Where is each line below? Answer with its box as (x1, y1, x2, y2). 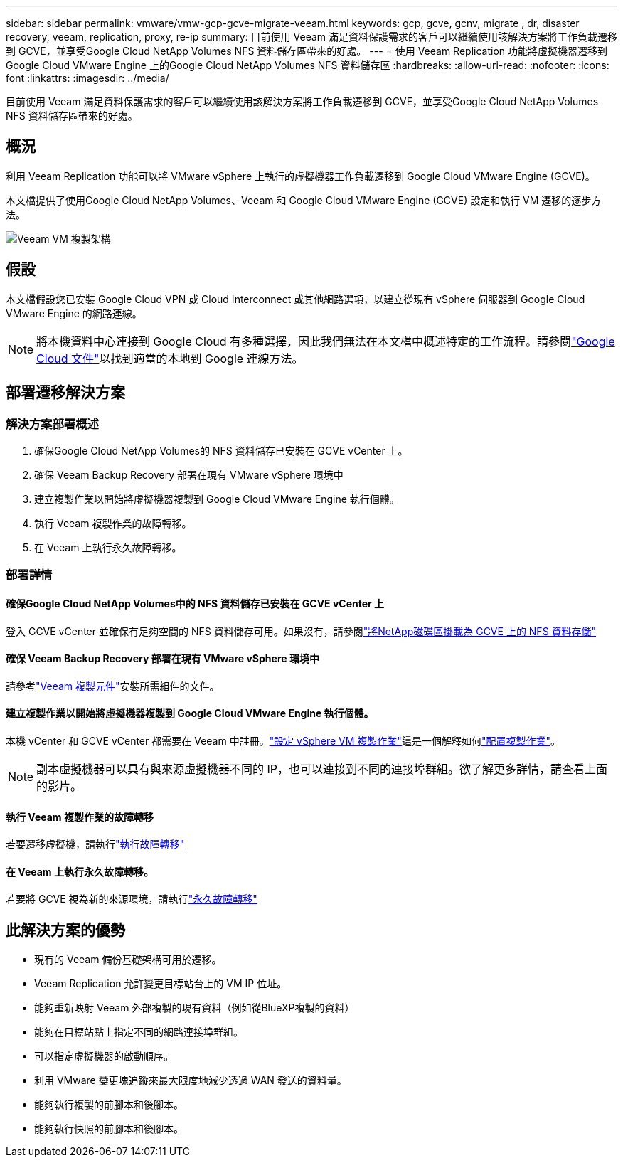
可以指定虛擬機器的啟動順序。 (34, 1050, 174, 1063)
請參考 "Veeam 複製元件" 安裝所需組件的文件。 (6, 679, 220, 692)
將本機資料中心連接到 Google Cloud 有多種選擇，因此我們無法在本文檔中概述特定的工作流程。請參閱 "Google (36, 334, 615, 349)
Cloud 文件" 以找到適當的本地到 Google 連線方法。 (36, 351, 304, 366)
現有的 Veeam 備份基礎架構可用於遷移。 (34, 953, 222, 966)
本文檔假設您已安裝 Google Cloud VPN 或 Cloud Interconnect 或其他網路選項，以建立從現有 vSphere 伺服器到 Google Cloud (6, 292, 585, 305)
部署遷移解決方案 (6, 383, 125, 402)
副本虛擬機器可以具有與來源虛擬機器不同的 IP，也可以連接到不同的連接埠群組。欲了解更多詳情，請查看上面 (36, 761, 608, 776)
